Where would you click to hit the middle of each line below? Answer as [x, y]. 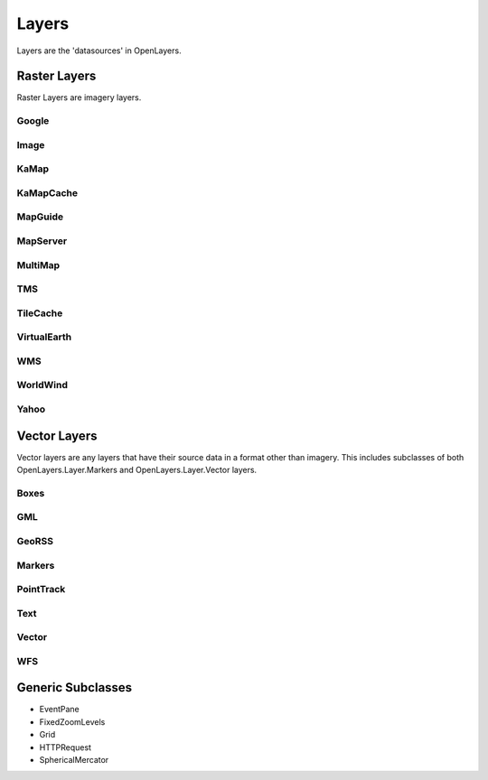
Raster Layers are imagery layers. [79, 97]
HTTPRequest [66, 747]
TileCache [40, 313]
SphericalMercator [74, 760]
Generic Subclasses [75, 687]
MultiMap [38, 265]
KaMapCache [47, 192]
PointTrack [41, 590]
